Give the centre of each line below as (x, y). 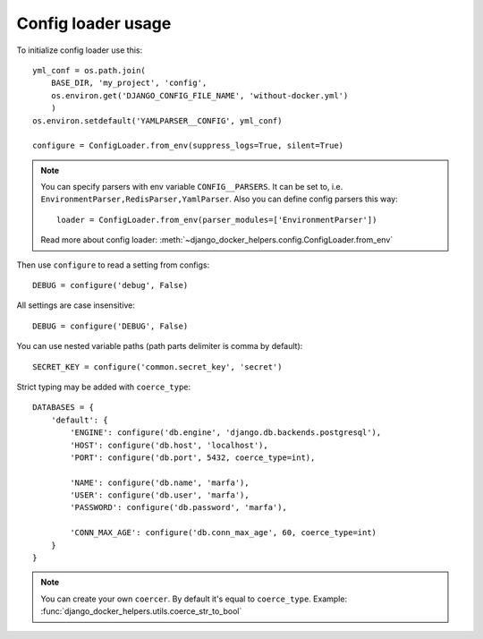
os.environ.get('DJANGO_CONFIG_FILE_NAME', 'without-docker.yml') (199, 95)
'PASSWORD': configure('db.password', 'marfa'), (179, 507)
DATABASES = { (63, 408)
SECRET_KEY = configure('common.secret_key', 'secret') (157, 366)
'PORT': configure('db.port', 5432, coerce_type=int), (193, 457)
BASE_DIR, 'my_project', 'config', (129, 83)
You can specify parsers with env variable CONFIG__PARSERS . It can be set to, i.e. (192, 187)
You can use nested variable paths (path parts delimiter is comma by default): (160, 346)
